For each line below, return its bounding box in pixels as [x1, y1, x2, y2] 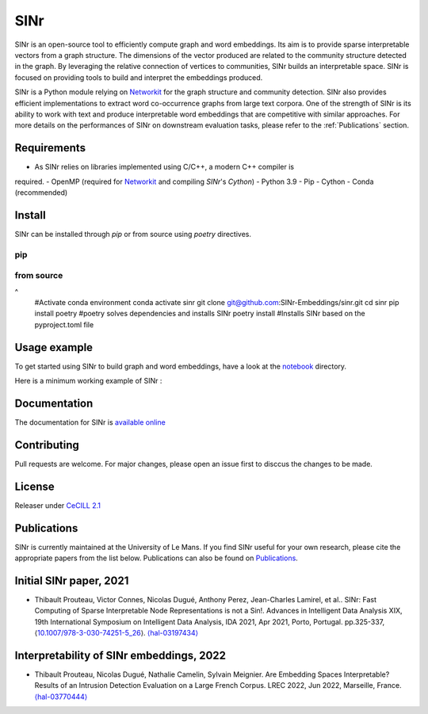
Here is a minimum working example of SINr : [14, 376, 162, 386]
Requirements [14, 141, 86, 155]
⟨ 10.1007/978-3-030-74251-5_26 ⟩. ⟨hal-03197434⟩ [34, 628, 198, 638]
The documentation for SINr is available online [14, 417, 166, 427]
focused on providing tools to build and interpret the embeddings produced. [14, 72, 263, 82]
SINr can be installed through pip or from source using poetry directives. [14, 229, 251, 239]
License [14, 479, 55, 493]
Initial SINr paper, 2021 [14, 574, 129, 587]
